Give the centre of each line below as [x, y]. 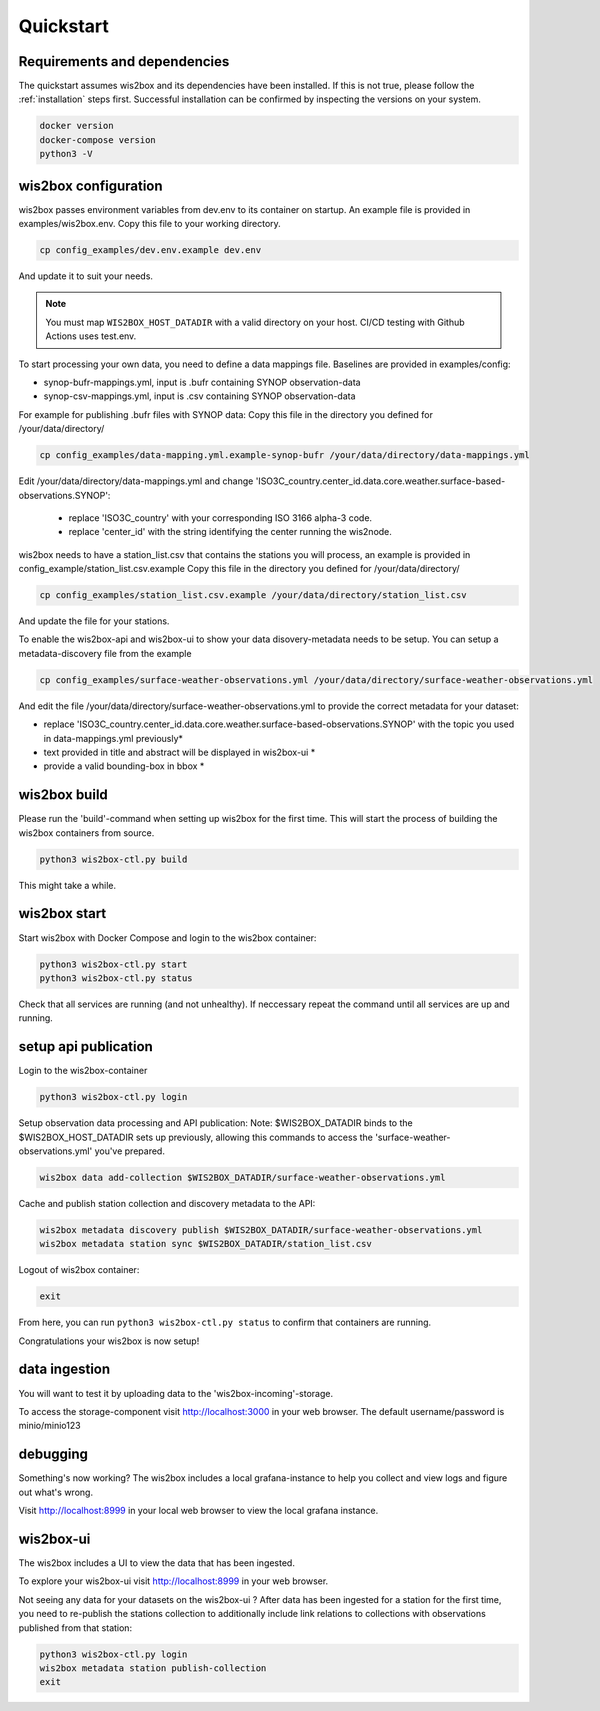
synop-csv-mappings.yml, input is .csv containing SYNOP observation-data [199, 396]
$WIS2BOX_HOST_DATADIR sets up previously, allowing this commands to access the [196, 1137]
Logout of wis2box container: [79, 1270]
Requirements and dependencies [124, 61]
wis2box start [62, 913]
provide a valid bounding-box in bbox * [124, 766]
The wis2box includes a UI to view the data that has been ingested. [156, 1562]
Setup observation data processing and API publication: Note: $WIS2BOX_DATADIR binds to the [216, 1123]
